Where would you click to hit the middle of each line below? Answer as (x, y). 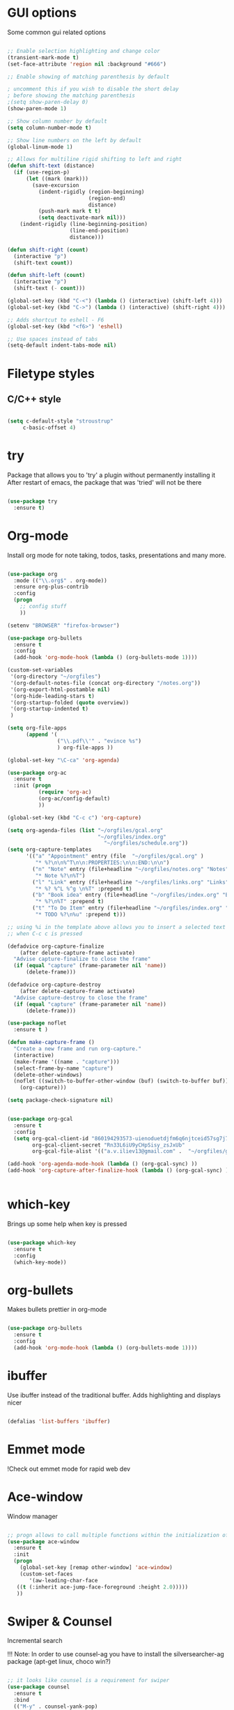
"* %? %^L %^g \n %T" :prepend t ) (84, 888)
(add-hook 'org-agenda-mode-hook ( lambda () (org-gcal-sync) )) (102, 1164)
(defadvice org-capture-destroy (54, 985)
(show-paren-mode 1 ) (37, 109)
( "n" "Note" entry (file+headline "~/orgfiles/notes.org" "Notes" (131, 869)
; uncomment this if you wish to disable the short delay (93, 89)
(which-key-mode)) (40, 1262)
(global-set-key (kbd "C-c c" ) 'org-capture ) (74, 817)
